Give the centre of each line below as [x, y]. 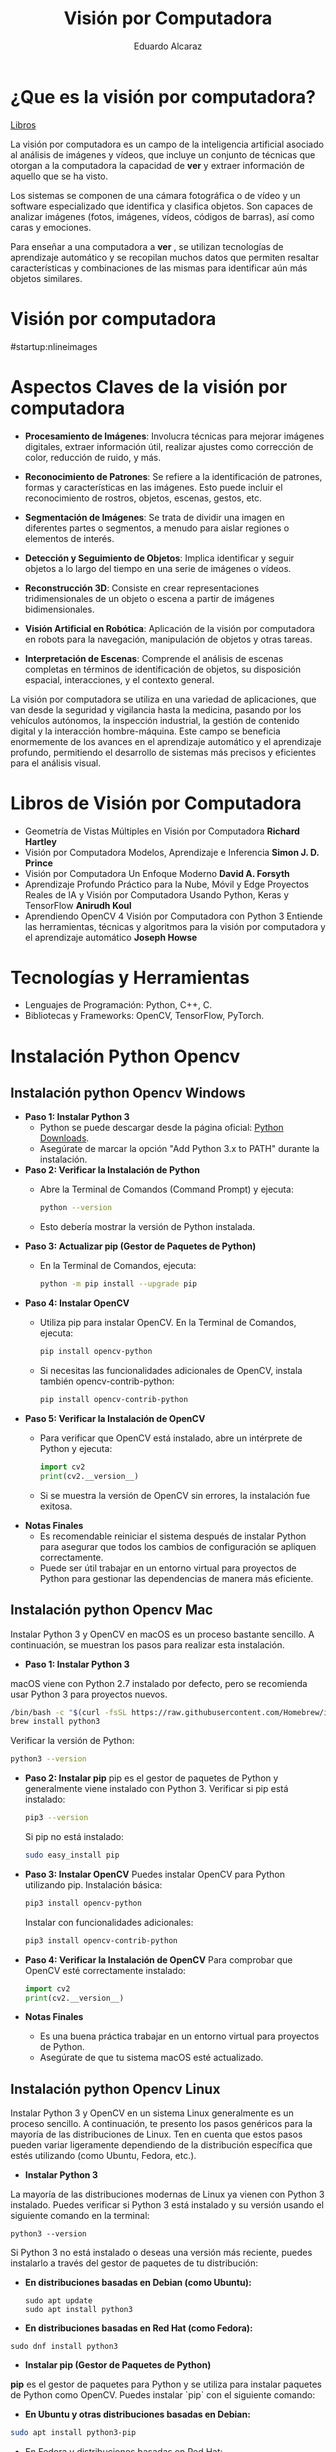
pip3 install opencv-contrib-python [101, 1940]
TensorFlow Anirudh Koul [78, 905]
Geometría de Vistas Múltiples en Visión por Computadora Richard [162, 831]
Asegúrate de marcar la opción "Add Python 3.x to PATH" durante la [179, 1149]
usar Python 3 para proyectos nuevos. [89, 1694]
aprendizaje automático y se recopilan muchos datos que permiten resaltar [165, 257]
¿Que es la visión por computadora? [163, 96]
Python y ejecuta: [76, 1448]
